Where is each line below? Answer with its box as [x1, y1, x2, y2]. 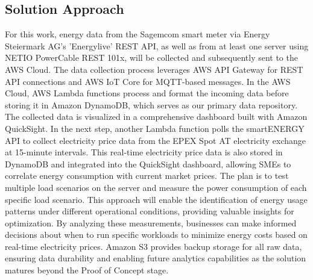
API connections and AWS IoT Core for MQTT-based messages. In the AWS [5, 75, 291, 87]
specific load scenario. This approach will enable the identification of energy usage [5, 193, 308, 205]
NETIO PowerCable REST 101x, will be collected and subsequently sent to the [5, 51, 298, 64]
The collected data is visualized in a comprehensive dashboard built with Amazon [5, 110, 308, 123]
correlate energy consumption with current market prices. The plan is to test [5, 169, 289, 182]
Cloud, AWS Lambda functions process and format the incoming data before [5, 87, 289, 99]
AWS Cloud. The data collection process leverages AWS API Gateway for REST [5, 63, 303, 75]
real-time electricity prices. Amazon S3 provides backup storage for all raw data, [5, 240, 302, 252]
